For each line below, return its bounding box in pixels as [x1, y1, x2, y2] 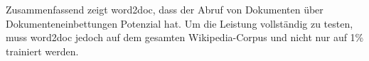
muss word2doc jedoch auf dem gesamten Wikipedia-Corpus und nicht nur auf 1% [6, 30, 364, 45]
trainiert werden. [6, 43, 79, 58]
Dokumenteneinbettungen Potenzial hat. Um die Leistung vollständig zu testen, [6, 16, 353, 30]
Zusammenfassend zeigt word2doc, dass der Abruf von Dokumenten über [6, 2, 323, 16]
